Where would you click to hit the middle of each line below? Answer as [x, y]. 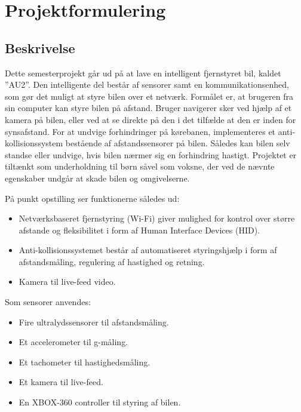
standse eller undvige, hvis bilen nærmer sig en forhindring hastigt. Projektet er [151, 154]
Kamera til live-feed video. [67, 282]
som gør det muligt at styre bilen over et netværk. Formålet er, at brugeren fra [149, 96]
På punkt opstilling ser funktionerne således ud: [92, 198]
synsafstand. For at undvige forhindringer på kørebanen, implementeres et [140, 131]
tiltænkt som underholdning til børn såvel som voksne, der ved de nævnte [140, 166]
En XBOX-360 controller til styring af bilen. [100, 402]
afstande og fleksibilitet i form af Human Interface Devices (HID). [139, 230]
